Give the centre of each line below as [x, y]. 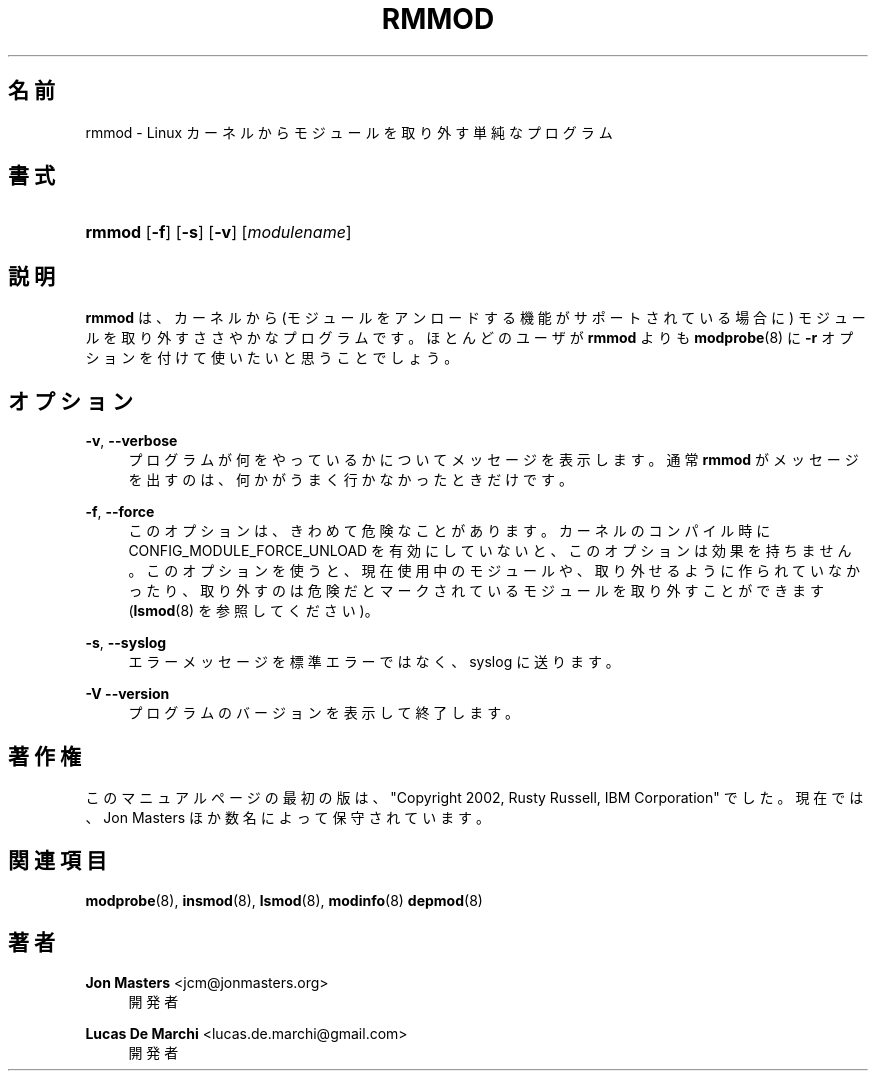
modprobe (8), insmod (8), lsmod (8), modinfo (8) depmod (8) [284, 900]
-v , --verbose [131, 441]
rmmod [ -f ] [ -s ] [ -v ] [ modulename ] [218, 232]
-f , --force [120, 512]
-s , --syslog [126, 643]
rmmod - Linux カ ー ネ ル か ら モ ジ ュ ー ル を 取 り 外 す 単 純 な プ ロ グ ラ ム [349, 132]
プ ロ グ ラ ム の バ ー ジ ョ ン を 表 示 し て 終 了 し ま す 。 [324, 713]
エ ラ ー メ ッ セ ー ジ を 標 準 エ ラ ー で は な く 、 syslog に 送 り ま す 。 [374, 662]
